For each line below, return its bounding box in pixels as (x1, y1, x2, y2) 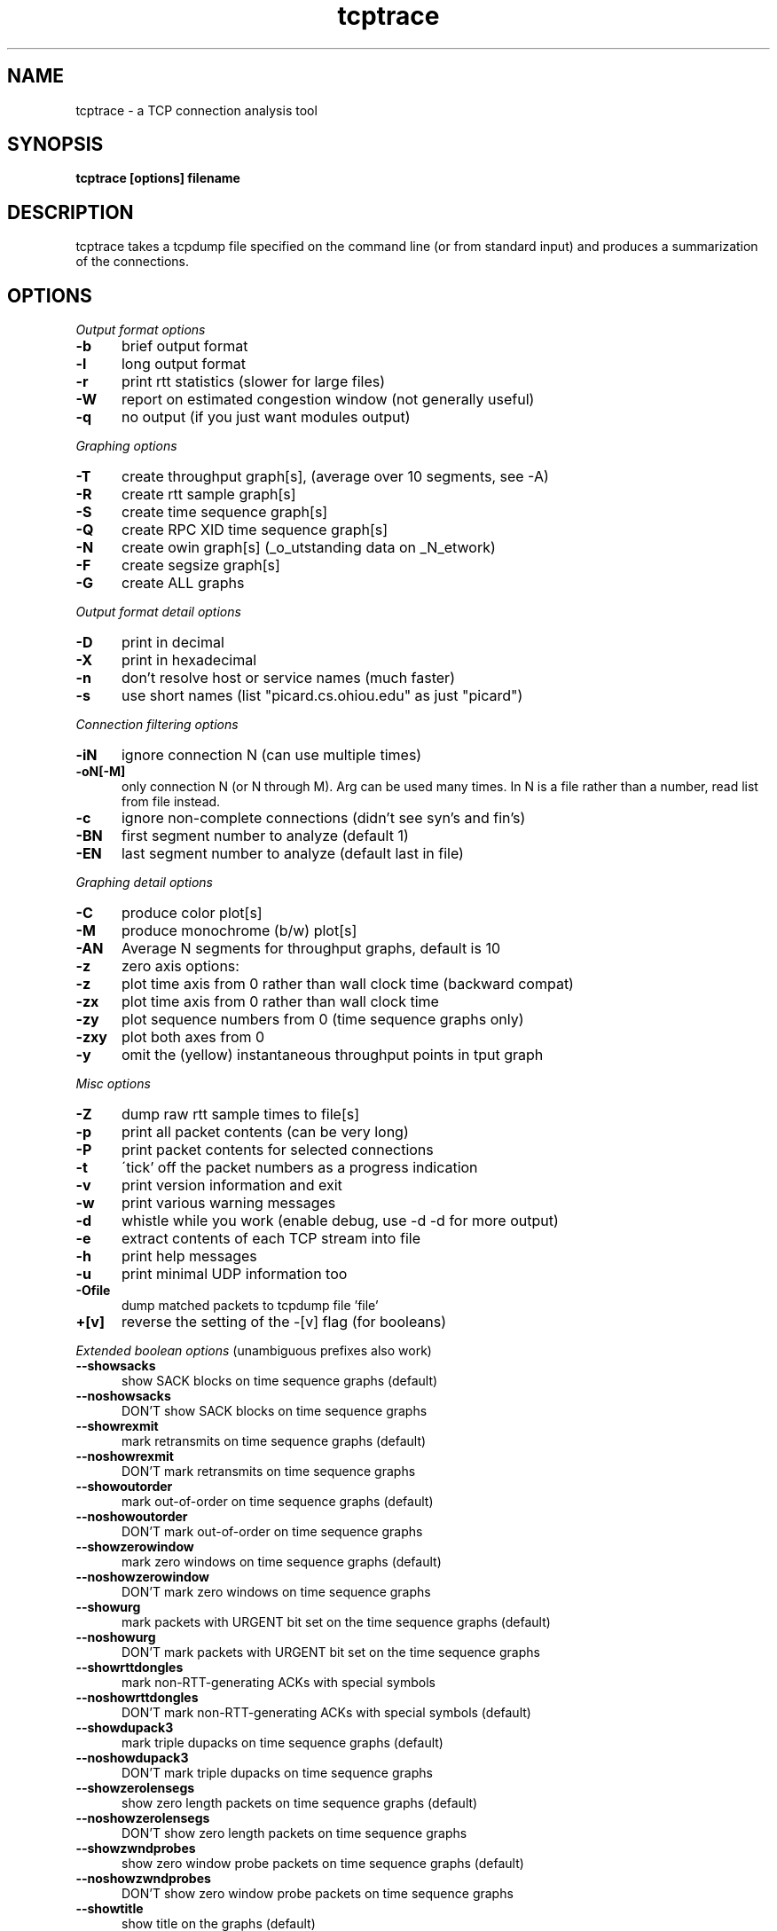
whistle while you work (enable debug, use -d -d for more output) (121, 1212, 559, 1230)
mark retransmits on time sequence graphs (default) (122, 1433, 427, 1449)
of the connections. (75, 254, 190, 270)
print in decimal (121, 633, 224, 652)
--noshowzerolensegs (75, 1810, 210, 1826)
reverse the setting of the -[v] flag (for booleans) (121, 1313, 447, 1331)
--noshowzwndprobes (75, 1871, 211, 1887)
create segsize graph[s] (121, 556, 280, 575)
